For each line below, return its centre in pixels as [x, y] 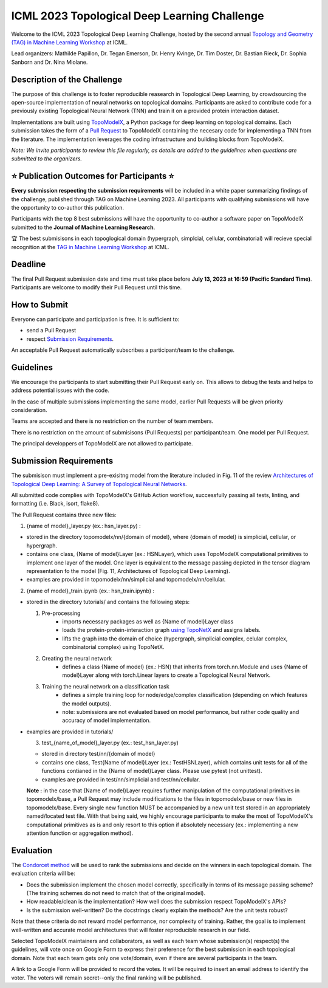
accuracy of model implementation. [107, 721]
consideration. [29, 410]
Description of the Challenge [67, 79]
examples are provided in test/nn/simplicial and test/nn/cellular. [121, 779]
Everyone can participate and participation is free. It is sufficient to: [95, 319]
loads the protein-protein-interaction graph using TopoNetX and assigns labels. [162, 630]
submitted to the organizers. [46, 159]
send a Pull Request [51, 331]
